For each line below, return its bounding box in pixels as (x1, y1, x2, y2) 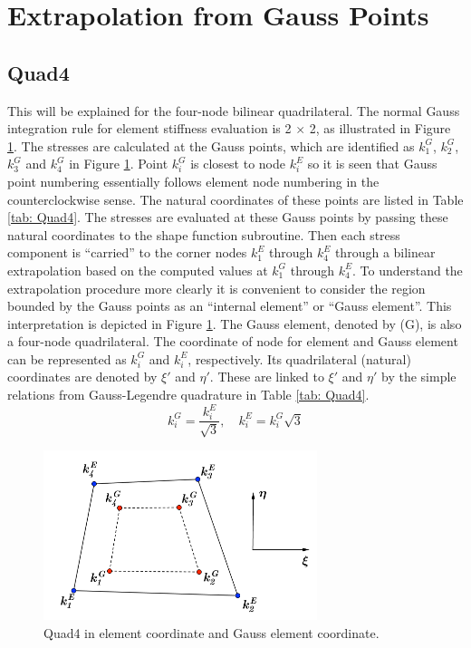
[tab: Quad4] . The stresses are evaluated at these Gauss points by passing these (7, 208, 448, 227)
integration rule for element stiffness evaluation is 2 (7, 119, 292, 138)
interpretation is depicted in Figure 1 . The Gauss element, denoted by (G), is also (7, 314, 462, 333)
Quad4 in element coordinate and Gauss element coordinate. (43, 623, 380, 642)
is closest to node (190, 154, 286, 173)
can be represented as (7, 349, 127, 368)
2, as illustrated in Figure (309, 119, 451, 138)
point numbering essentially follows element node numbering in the (7, 171, 380, 190)
